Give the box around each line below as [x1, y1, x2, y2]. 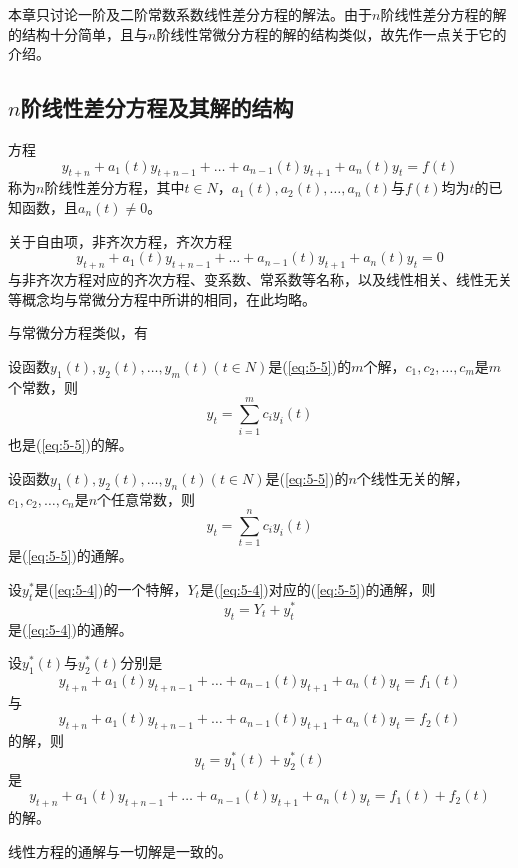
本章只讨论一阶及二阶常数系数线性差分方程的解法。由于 [8, 4, 372, 24]
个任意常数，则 [97, 488, 196, 509]
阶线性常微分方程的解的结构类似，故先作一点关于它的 [156, 23, 507, 44]
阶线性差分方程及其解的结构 [20, 92, 294, 123]
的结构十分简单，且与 [8, 23, 148, 44]
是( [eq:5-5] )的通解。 [8, 545, 133, 566]
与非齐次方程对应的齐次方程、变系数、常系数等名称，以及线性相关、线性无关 [8, 268, 512, 289]
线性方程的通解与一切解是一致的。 [8, 840, 232, 861]
